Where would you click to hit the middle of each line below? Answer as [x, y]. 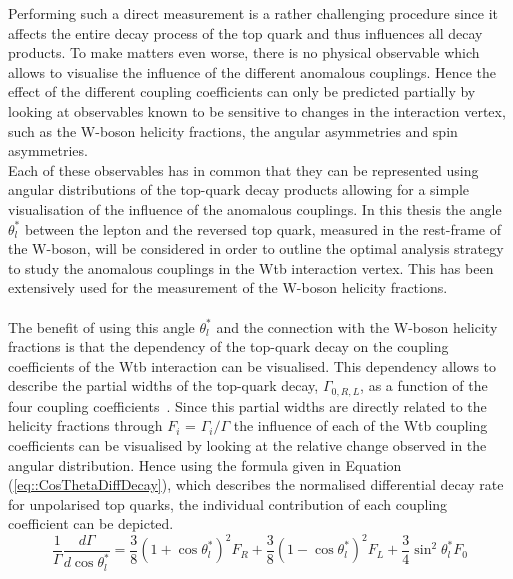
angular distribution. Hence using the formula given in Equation [205, 464]
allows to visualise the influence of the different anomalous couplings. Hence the [252, 71]
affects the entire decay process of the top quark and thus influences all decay [245, 32]
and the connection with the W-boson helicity [357, 326]
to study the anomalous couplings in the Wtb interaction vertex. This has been [251, 267]
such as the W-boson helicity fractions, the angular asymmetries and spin [233, 130]
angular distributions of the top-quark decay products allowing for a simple [239, 189]
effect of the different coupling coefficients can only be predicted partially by [242, 91]
